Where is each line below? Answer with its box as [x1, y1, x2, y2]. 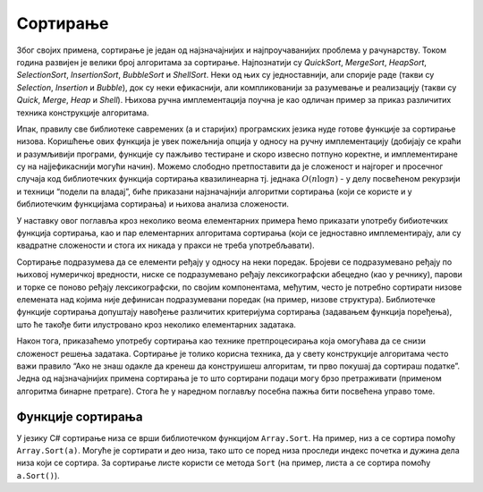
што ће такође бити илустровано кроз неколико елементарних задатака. [16, 318, 297, 330]
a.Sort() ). [16, 470, 60, 480]
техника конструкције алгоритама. [16, 107, 149, 118]
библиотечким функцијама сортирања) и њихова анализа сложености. [16, 199, 290, 209]
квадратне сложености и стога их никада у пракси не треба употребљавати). [16, 240, 315, 250]
